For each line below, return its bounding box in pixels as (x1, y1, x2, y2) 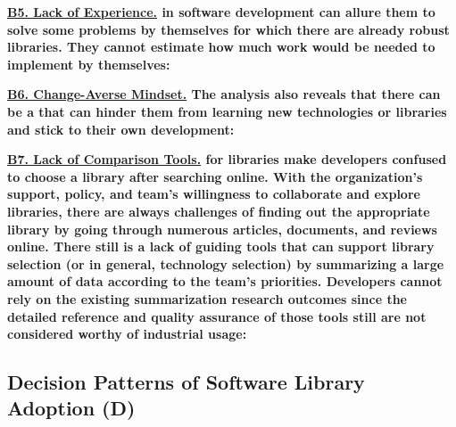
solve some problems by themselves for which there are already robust (7, 20, 450, 38)
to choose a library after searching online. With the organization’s (7, 167, 423, 185)
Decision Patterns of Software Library (7, 368, 365, 396)
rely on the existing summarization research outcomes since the (7, 289, 407, 308)
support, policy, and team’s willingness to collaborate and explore (7, 185, 420, 203)
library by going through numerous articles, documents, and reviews (7, 219, 437, 238)
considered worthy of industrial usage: (7, 324, 247, 343)
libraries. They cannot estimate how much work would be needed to (7, 37, 435, 56)
